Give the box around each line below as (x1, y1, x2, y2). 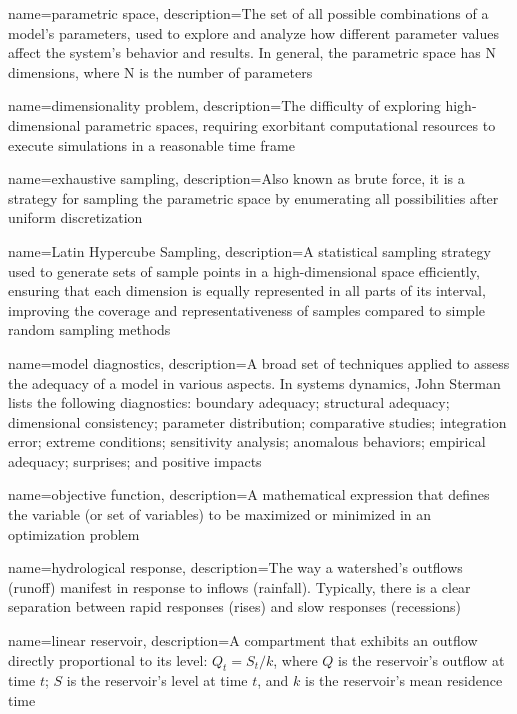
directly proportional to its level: (8, 649, 208, 670)
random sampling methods (8, 319, 171, 340)
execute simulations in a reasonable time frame (8, 134, 295, 155)
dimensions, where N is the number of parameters (8, 61, 313, 82)
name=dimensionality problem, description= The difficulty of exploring (8, 95, 441, 116)
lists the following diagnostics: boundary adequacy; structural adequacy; (8, 392, 450, 413)
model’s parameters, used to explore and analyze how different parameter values (8, 22, 499, 43)
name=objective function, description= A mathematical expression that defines (8, 484, 490, 505)
